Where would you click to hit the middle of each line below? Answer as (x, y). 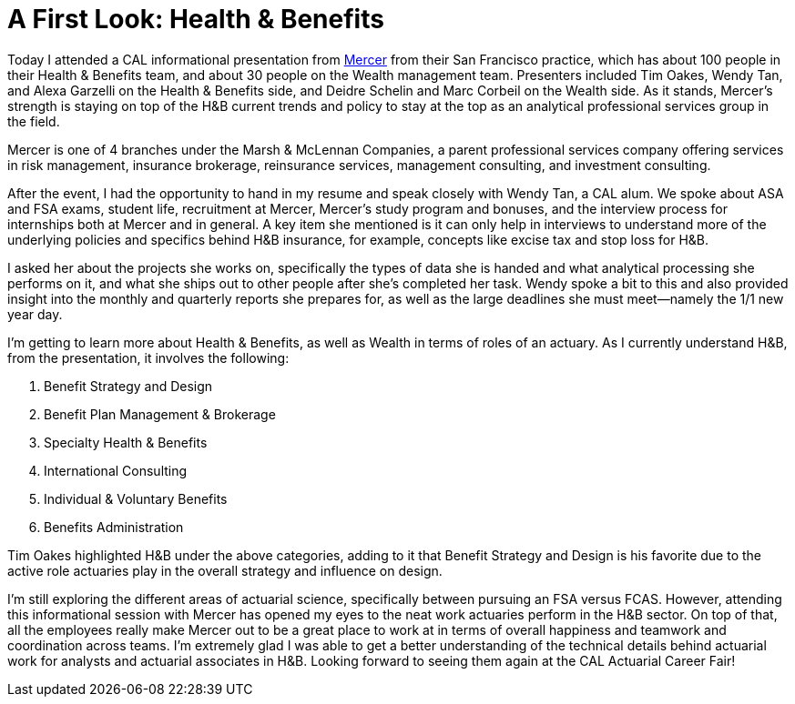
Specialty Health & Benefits (126, 442)
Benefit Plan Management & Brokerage (160, 414)
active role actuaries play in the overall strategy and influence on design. (225, 570)
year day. (35, 314)
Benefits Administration (114, 527)
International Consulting (116, 470)
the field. (34, 121)
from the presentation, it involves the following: (148, 357)
